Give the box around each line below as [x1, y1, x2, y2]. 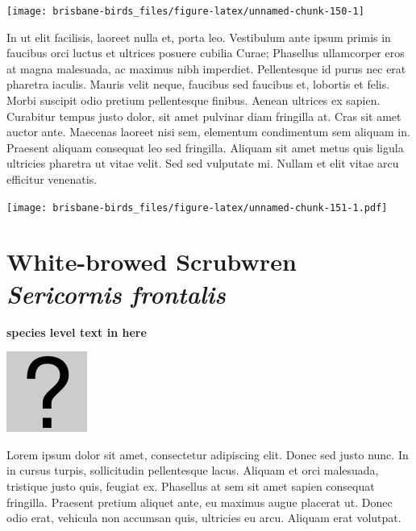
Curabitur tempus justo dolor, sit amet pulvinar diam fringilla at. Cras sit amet [6, 107, 401, 124]
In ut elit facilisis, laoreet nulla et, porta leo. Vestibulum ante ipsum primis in [6, 28, 391, 45]
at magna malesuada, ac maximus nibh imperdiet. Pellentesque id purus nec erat [6, 60, 406, 77]
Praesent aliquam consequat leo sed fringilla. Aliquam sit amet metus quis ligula [6, 139, 404, 156]
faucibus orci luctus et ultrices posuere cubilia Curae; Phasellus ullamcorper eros [6, 44, 405, 61]
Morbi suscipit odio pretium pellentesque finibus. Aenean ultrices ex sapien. [6, 92, 381, 109]
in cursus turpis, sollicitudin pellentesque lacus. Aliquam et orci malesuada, [6, 462, 379, 479]
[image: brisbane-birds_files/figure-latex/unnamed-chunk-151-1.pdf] [6, 201, 388, 214]
